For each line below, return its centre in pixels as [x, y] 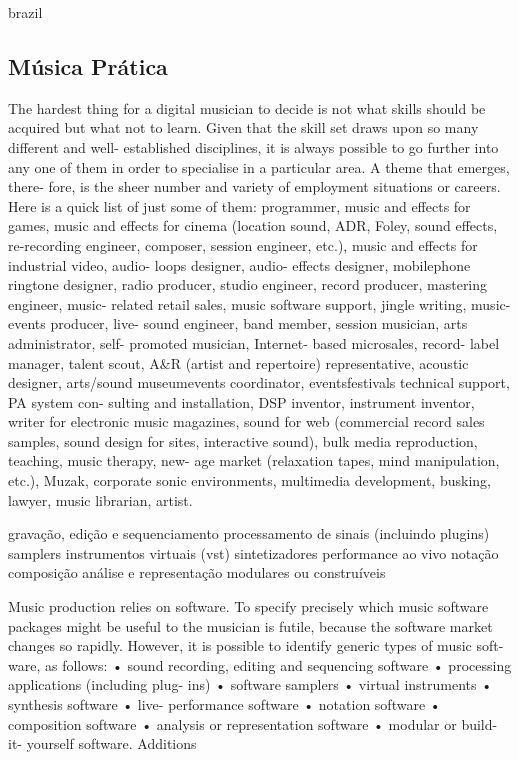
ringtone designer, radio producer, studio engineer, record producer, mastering [248, 284]
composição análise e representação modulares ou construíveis [197, 572]
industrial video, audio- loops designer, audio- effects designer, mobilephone [239, 264]
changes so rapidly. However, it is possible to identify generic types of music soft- [256, 645]
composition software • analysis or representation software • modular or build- [253, 723]
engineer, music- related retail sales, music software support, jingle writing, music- [259, 303]
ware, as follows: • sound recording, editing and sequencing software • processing [260, 664]
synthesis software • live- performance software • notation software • [224, 704]
